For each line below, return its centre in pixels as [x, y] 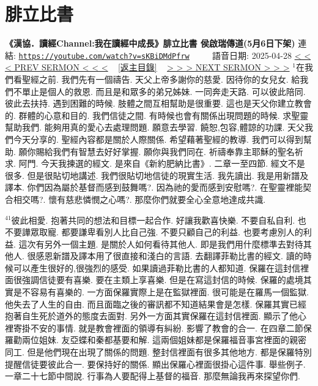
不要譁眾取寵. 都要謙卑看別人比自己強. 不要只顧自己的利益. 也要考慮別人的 [154, 232]
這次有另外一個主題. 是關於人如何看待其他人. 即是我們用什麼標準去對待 [161, 244]
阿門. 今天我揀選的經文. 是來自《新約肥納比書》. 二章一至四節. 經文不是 [162, 163]
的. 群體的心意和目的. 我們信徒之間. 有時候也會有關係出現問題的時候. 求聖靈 [157, 115]
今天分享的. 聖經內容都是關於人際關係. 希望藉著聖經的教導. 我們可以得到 [158, 139]
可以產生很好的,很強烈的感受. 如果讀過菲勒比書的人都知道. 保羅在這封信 [157, 267]
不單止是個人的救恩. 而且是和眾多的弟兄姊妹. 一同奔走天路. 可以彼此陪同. [159, 91]
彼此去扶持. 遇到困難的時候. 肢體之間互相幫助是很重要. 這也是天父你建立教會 [158, 103]
